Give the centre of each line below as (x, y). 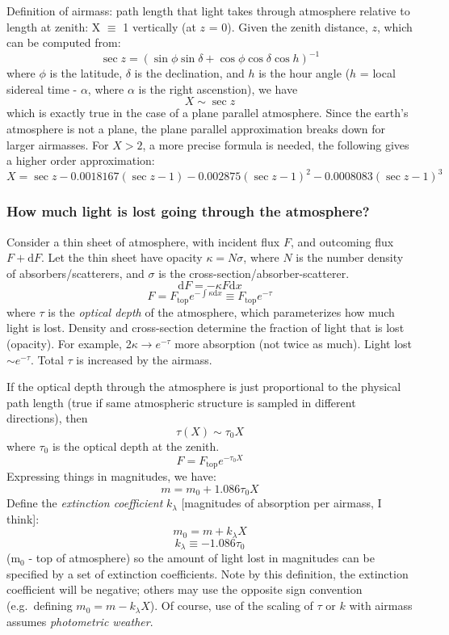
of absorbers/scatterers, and (76, 273)
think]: (23, 518)
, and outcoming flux (342, 241)
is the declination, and (189, 73)
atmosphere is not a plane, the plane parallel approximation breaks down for (196, 129)
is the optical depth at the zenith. (136, 446)
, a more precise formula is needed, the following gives (276, 144)
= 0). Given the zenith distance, (288, 26)
